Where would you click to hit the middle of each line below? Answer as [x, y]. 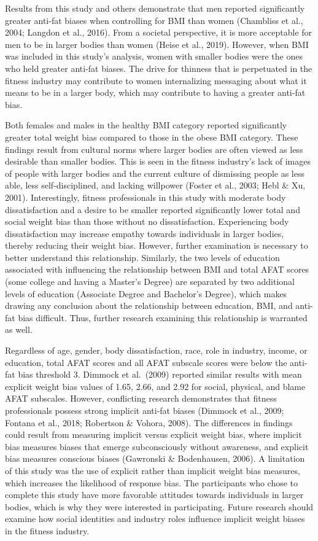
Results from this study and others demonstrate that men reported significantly [155, 8]
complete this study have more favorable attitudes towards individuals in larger [154, 495]
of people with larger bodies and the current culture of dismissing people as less [155, 173]
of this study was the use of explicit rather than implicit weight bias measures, [153, 470]
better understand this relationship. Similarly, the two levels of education [142, 257]
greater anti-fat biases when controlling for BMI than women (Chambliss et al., [154, 20]
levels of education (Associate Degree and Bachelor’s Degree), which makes [146, 293]
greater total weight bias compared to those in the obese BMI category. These [152, 137]
